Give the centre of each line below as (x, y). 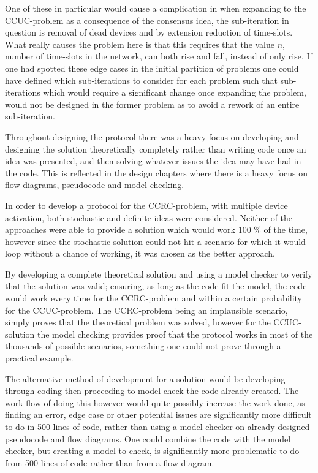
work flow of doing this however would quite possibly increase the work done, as (155, 402)
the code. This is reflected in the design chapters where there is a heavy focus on (157, 172)
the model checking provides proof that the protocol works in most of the (175, 334)
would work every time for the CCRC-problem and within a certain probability (154, 298)
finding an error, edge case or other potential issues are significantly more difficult (158, 414)
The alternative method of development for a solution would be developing (145, 378)
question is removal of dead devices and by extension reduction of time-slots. (149, 32)
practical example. (39, 358)
